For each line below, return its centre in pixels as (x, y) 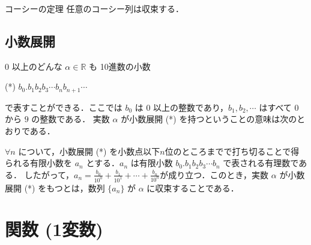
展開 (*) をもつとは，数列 (55, 188)
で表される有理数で (261, 163)
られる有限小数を (38, 163)
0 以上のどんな (34, 66)
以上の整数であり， (191, 107)
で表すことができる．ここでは (64, 107)
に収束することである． (193, 188)
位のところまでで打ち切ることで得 (232, 151)
